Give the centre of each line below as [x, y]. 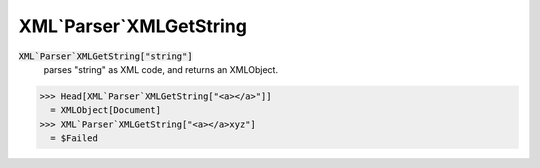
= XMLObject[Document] [106, 110]
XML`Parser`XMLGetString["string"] [106, 56]
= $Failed [74, 138]
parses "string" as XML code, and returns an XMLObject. [161, 69]
